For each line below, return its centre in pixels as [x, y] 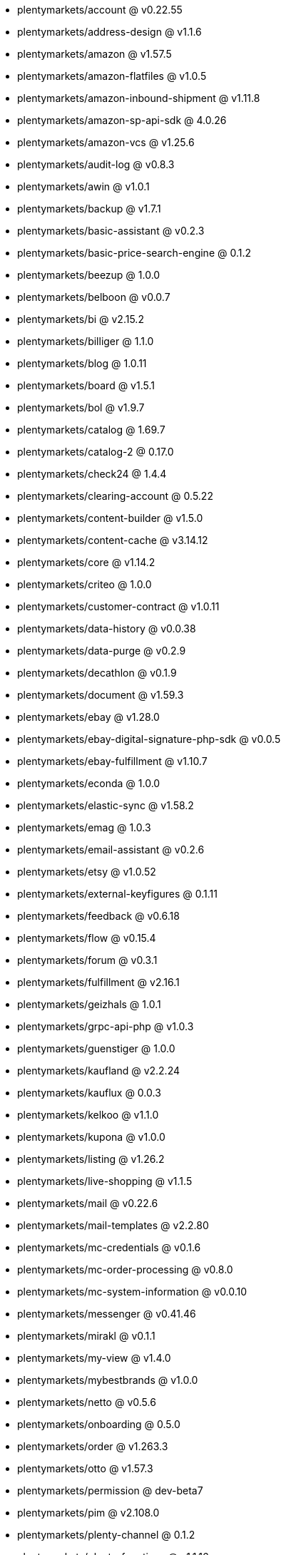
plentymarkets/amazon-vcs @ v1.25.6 [106, 142]
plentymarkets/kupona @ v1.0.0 [91, 1137]
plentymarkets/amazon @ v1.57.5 [95, 54]
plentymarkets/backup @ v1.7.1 [89, 209]
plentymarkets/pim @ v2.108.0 [88, 1513]
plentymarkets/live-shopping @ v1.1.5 [105, 1181]
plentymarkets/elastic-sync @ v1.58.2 [106, 805]
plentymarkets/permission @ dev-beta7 [110, 1490]
